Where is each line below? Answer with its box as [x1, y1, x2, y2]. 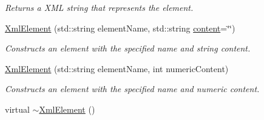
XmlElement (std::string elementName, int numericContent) [5, 62, 229, 75]
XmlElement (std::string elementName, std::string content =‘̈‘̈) [5, 21, 235, 34]
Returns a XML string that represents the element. [5, 1, 194, 13]
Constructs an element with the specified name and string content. [5, 42, 251, 55]
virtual [5, 102, 30, 115]
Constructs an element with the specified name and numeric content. [5, 82, 260, 95]
